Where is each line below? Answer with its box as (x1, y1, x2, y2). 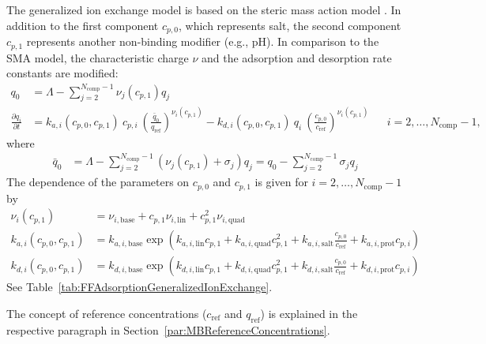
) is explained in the (260, 305, 358, 321)
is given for (254, 174, 308, 190)
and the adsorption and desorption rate (202, 49, 392, 65)
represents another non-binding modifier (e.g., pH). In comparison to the (26, 33, 379, 50)
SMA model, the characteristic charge (6, 49, 189, 65)
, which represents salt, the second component (179, 17, 401, 33)
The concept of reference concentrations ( (6, 305, 207, 321)
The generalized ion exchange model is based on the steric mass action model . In (6, 2, 401, 17)
